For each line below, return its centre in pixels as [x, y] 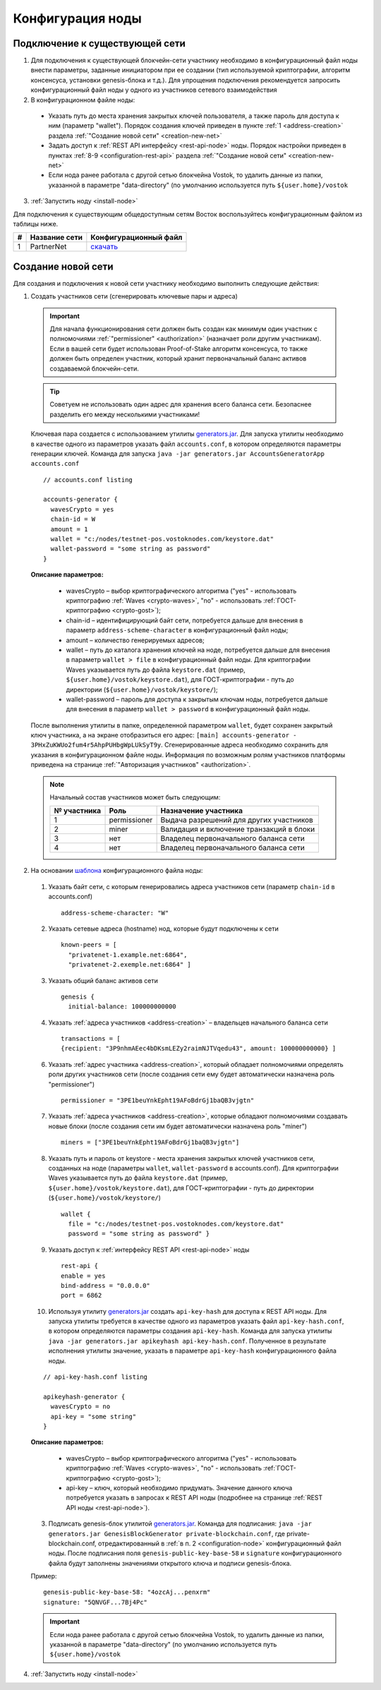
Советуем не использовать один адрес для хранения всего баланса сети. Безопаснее [181, 404]
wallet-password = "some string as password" [131, 549]
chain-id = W [73, 519]
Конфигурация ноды [78, 18]
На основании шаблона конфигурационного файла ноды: [117, 871]
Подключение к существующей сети [99, 43]
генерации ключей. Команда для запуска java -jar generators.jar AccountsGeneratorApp [177, 453]
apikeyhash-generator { [84, 1396]
